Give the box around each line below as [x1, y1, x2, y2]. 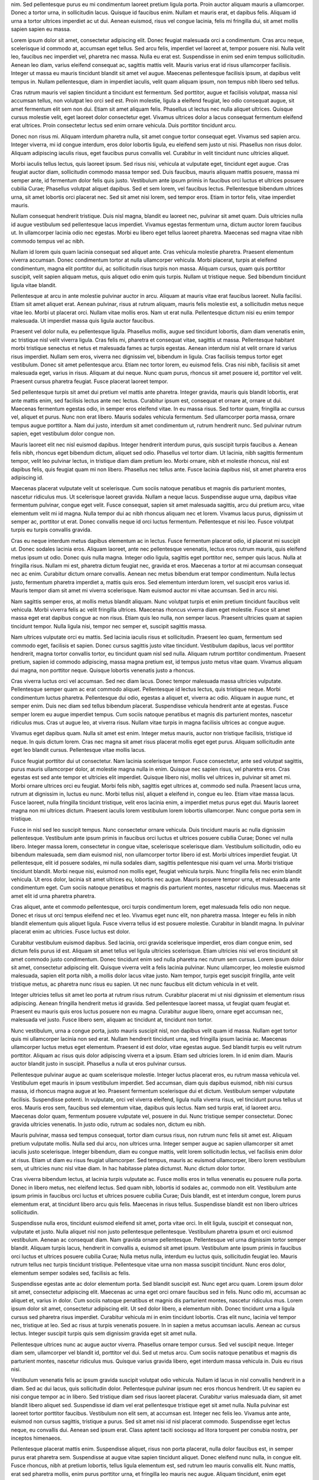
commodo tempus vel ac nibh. [11, 237, 85, 244]
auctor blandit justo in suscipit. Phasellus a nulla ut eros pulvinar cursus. [11, 1060, 187, 1067]
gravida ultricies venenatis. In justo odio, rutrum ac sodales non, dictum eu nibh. [11, 1121, 206, 1128]
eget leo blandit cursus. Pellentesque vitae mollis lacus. [11, 747, 146, 754]
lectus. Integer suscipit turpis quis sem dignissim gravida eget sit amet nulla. [11, 1330, 197, 1337]
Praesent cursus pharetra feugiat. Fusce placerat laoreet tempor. [11, 378, 168, 385]
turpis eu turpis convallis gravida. [11, 526, 92, 533]
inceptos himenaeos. [11, 1434, 62, 1442]
